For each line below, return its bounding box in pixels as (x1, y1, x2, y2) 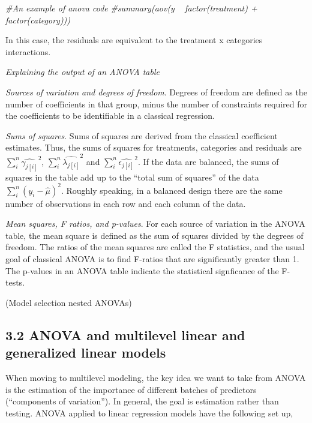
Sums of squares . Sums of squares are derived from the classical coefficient (5, 129, 278, 142)
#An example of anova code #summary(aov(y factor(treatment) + (5, 2, 257, 14)
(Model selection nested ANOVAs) (5, 296, 132, 308)
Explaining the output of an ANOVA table (5, 65, 160, 78)
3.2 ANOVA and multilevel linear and (5, 325, 245, 344)
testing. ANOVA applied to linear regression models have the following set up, (5, 406, 293, 419)
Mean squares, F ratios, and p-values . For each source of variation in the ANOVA (5, 217, 305, 230)
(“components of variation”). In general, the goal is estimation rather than (5, 395, 279, 407)
